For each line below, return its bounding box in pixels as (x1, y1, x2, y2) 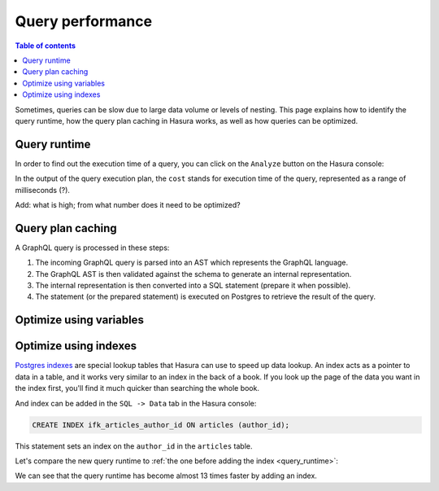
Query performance (15, 12, 153, 30)
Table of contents (15, 41, 76, 50)
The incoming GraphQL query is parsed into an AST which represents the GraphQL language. (35, 257, 349, 268)
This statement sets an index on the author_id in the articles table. (15, 441, 253, 451)
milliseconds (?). (15, 185, 71, 195)
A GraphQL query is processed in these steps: (15, 243, 170, 252)
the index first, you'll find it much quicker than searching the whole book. (15, 384, 260, 393)
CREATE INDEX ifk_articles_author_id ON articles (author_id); (32, 420, 290, 429)
